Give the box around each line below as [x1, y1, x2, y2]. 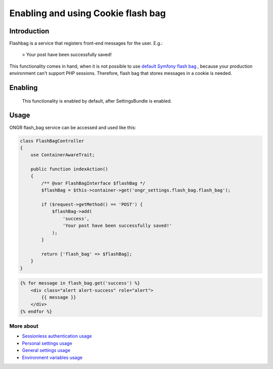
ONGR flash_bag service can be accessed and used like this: [9, 124, 136, 130]
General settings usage [22, 347, 71, 353]
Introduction [9, 27, 50, 35]
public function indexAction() [30, 166, 108, 172]
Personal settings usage [22, 340, 73, 346]
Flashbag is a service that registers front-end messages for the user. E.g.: [9, 40, 163, 47]
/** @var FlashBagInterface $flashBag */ [41, 180, 146, 186]
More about [9, 322, 39, 330]
